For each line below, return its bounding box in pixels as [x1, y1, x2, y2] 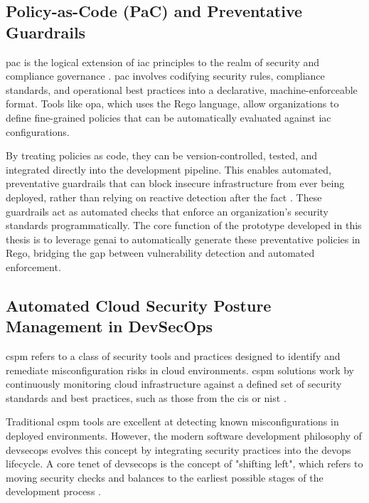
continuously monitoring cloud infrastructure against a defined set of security [6, 376, 342, 391]
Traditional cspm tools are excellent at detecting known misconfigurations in [6, 414, 339, 429]
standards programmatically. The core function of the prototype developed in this [6, 218, 362, 233]
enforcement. [6, 259, 61, 274]
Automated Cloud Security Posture [6, 294, 272, 316]
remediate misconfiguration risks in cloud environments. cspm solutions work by [6, 362, 354, 377]
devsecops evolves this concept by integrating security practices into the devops [6, 442, 351, 457]
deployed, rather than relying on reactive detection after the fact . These [6, 189, 322, 204]
